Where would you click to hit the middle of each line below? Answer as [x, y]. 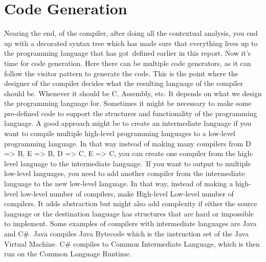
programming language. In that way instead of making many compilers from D [128, 143]
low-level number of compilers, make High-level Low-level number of [127, 193]
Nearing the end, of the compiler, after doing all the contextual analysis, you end [131, 33]
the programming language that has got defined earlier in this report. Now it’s [128, 53]
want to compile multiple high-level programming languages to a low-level [120, 133]
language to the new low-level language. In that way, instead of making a [119, 183]
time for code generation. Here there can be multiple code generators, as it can [128, 63]
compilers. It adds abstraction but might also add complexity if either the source [131, 203]
